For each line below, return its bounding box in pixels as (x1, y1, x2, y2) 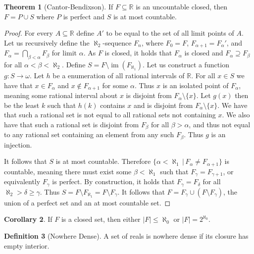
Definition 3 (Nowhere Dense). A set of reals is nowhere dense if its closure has (4, 230, 249, 241)
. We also (222, 109, 250, 120)
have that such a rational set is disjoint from (4, 119, 139, 129)
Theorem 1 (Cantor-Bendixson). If (4, 1, 113, 11)
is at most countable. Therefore (55, 156, 151, 166)
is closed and (184, 48, 223, 58)
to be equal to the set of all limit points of (106, 28, 234, 38)
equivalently (4, 176, 41, 187)
